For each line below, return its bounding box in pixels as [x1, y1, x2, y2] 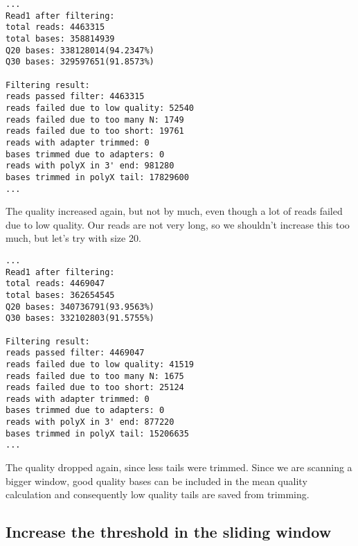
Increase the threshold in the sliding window [6, 521, 332, 543]
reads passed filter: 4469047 [6, 348, 145, 358]
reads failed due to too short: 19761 [6, 126, 184, 136]
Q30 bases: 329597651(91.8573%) [6, 57, 154, 67]
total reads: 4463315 [6, 22, 105, 33]
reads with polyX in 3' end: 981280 [6, 161, 174, 171]
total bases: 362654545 [6, 290, 115, 300]
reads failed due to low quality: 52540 [6, 103, 195, 113]
